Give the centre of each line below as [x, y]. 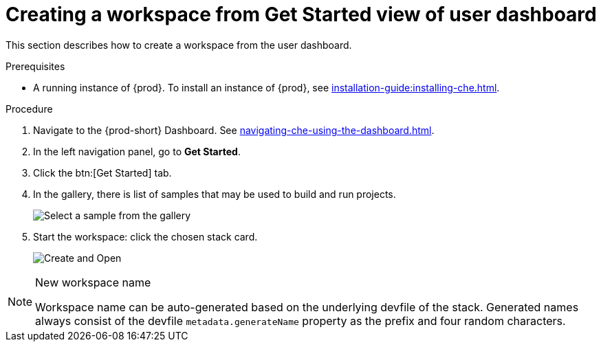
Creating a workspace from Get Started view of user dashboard [301, 14]
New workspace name [93, 282]
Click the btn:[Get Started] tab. [102, 172]
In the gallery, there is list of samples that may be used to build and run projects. [215, 194]
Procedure [29, 109]
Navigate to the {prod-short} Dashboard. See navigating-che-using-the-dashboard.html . [234, 130]
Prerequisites [35, 66]
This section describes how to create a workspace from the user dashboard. [179, 45]
